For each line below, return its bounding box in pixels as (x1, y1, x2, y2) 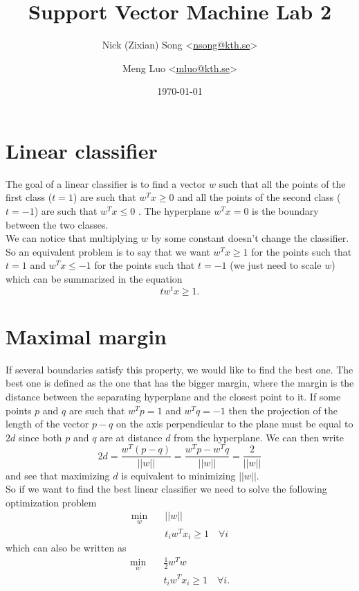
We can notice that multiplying (6, 231, 138, 245)
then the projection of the (228, 403, 338, 417)
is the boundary (252, 204, 319, 218)
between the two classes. (6, 217, 109, 231)
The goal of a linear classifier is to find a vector (6, 176, 206, 191)
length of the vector (6, 416, 89, 431)
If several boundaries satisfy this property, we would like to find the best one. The (6, 362, 353, 376)
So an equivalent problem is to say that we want (6, 244, 210, 258)
